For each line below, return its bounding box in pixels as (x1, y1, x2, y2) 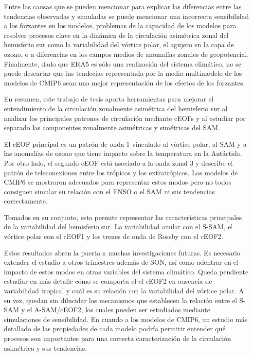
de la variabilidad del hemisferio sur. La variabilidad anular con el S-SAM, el (4, 221, 233, 232)
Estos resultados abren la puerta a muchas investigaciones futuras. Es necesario (4, 247, 240, 257)
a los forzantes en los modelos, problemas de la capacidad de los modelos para (4, 20, 236, 31)
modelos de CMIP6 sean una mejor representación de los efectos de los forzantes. (4, 77, 245, 87)
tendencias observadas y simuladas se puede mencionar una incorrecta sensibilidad (4, 11, 249, 21)
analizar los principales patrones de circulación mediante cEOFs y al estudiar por (4, 113, 246, 123)
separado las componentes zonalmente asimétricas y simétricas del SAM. (4, 122, 220, 133)
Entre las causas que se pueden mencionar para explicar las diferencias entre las (4, 1, 242, 11)
